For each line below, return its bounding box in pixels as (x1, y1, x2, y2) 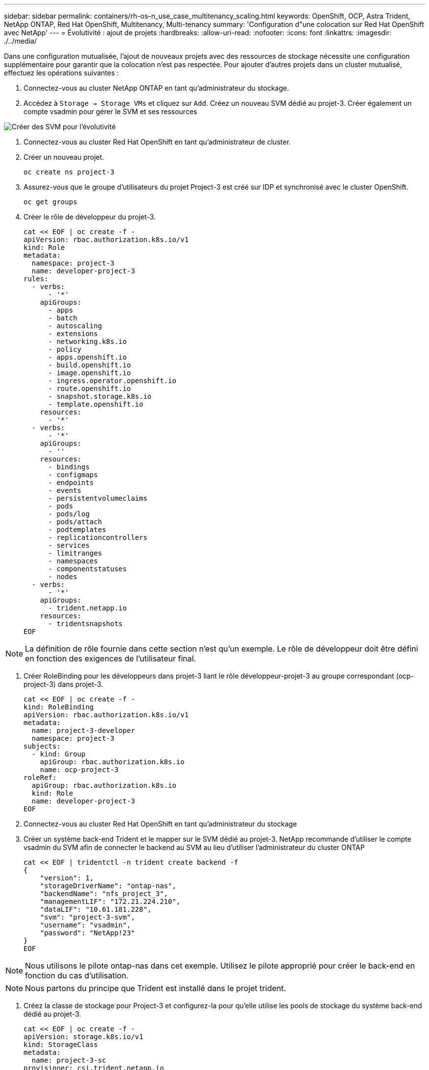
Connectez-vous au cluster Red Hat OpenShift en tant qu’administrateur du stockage (24, 820, 297, 828)
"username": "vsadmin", (40, 921, 131, 929)
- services (48, 541, 90, 549)
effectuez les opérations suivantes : (4, 69, 119, 77)
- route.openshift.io (48, 385, 131, 392)
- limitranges (48, 549, 102, 557)
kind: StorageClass (24, 1041, 98, 1048)
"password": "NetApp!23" (40, 929, 135, 937)
